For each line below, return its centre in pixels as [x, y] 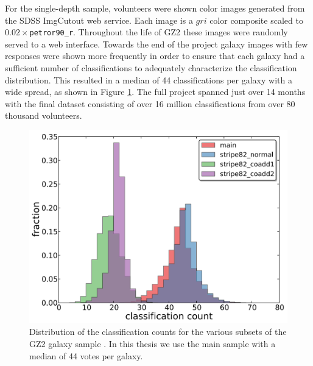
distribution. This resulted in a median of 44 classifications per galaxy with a [149, 79]
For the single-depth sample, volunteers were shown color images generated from [155, 8]
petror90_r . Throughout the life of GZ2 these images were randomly [159, 32]
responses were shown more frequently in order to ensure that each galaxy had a [155, 56]
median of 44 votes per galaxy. [86, 355]
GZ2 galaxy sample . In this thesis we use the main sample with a [153, 344]
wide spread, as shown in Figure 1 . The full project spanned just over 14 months [155, 92]
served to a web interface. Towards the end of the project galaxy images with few [156, 44]
